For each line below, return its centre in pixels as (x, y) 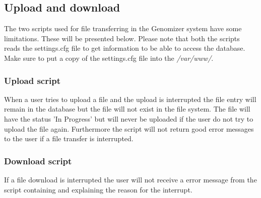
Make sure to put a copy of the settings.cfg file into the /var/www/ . (109, 58)
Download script (38, 161)
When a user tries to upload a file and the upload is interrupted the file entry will (130, 99)
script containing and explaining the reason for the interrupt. (98, 189)
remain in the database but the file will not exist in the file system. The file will (127, 109)
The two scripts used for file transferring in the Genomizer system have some (123, 28)
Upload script (32, 80)
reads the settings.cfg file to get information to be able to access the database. (125, 48)
